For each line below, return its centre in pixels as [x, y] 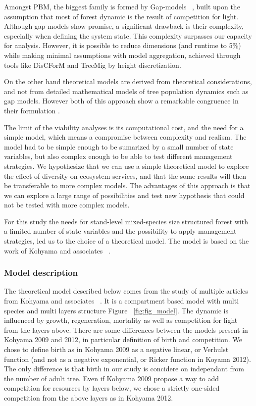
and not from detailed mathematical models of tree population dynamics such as [126, 91]
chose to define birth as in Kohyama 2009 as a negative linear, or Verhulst [116, 349]
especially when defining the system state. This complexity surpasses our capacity [128, 35]
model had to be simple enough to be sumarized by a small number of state [119, 146]
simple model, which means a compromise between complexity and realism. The [125, 137]
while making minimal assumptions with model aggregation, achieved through [122, 55]
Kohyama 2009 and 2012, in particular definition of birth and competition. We [123, 339]
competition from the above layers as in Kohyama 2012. [89, 398]
